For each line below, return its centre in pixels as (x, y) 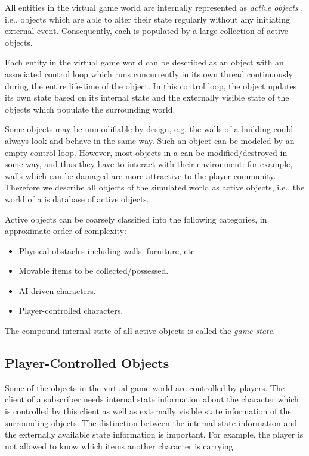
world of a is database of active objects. (77, 199)
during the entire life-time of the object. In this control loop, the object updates (151, 85)
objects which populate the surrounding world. (90, 109)
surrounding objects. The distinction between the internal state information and (151, 422)
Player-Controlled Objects (87, 363)
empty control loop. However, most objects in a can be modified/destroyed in (146, 152)
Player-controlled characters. (71, 310)
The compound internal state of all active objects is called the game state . (140, 331)
